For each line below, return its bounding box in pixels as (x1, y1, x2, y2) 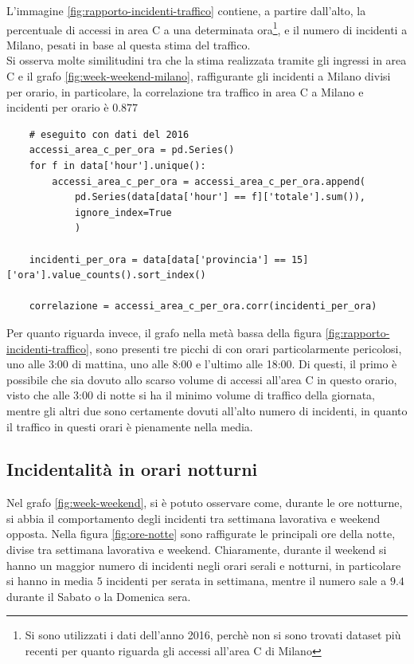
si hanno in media (6, 572, 93, 589)
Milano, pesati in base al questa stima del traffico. (6, 36, 251, 53)
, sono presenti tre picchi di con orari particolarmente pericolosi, (88, 340, 402, 356)
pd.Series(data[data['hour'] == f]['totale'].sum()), (74, 191, 366, 203)
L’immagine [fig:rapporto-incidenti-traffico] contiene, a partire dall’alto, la (6, 2, 366, 18)
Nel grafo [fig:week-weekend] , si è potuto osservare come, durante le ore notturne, (6, 494, 403, 511)
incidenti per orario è (6, 99, 109, 116)
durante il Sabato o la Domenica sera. (6, 587, 191, 604)
